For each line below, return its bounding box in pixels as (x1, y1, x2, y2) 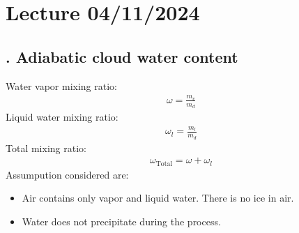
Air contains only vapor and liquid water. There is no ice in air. (22, 190, 294, 205)
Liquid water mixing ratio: (6, 110, 118, 124)
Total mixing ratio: (6, 140, 86, 155)
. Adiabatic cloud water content (6, 45, 238, 67)
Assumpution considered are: (6, 167, 129, 181)
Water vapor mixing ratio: (6, 78, 117, 93)
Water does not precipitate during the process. (22, 214, 221, 228)
